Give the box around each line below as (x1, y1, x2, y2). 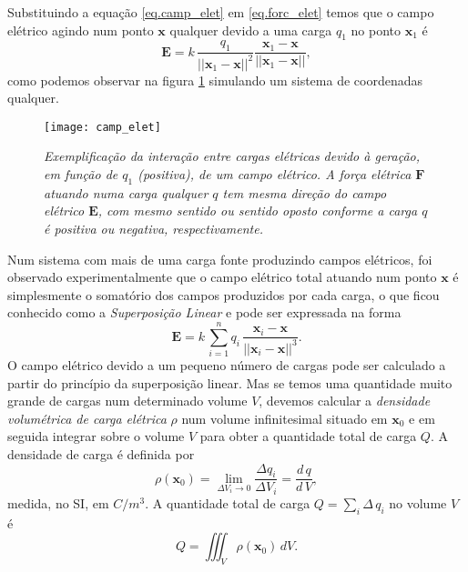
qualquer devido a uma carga (169, 20, 332, 39)
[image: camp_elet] (44, 120, 161, 134)
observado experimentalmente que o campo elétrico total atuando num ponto (7, 267, 437, 286)
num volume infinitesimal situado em (181, 408, 388, 427)
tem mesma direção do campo (222, 183, 387, 202)
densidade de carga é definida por (7, 445, 195, 464)
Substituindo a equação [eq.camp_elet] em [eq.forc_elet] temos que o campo (7, 3, 434, 21)
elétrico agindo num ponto (7, 20, 154, 39)
